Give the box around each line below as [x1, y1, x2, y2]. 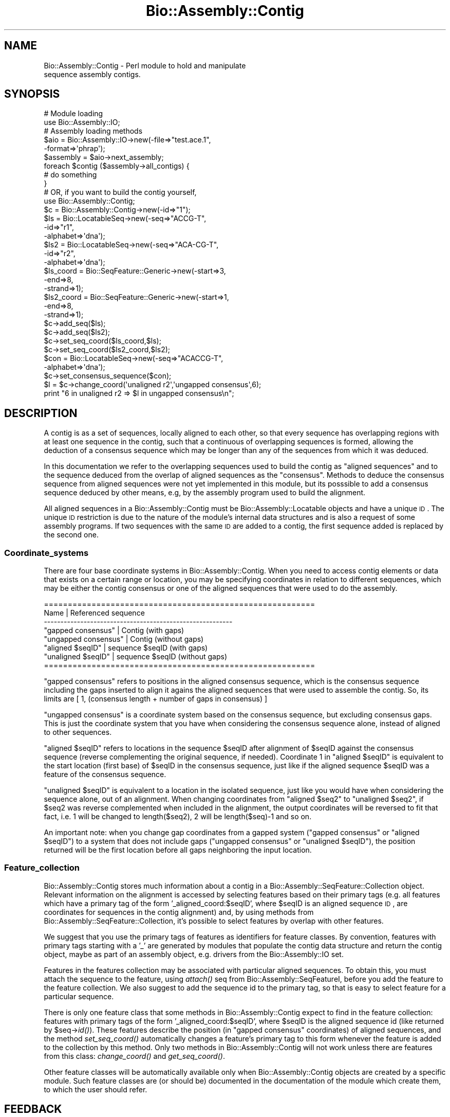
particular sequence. [44, 992, 114, 1001]
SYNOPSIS [4, 87, 60, 101]
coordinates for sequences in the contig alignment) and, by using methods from [44, 907, 314, 916]
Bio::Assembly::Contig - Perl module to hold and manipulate [44, 61, 246, 70]
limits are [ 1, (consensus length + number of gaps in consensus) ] [44, 694, 268, 704]
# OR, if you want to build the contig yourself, [44, 188, 197, 197]
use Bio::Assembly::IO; [44, 118, 120, 127]
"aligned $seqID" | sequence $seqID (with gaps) [44, 643, 208, 653]
